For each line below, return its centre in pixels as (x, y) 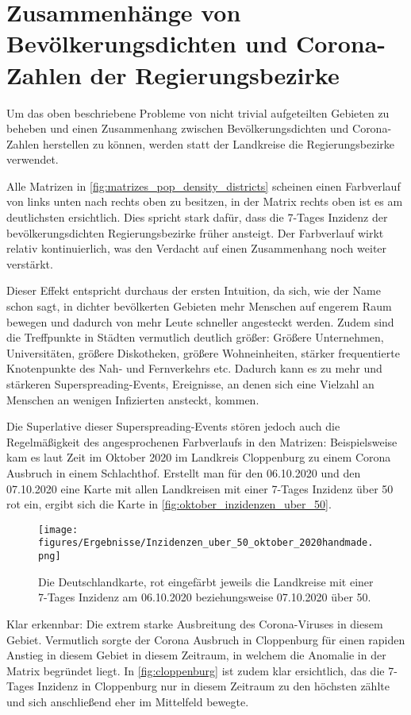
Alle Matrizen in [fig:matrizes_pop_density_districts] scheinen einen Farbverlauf (204, 186)
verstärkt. (30, 263)
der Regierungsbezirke (215, 74)
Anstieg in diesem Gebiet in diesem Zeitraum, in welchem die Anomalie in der (196, 655)
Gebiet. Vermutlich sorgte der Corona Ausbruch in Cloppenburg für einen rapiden (206, 639)
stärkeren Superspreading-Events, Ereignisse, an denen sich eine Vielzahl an (190, 384)
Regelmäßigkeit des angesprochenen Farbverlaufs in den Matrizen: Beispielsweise (202, 441)
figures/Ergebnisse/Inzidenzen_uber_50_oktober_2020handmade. (206, 543)
